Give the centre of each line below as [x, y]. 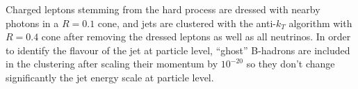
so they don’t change [291, 64]
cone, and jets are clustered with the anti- [187, 23]
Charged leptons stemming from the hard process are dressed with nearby [163, 9]
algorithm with [320, 23]
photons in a [32, 23]
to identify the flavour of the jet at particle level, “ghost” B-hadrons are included [178, 50]
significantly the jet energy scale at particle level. [110, 77]
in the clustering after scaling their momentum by [112, 64]
